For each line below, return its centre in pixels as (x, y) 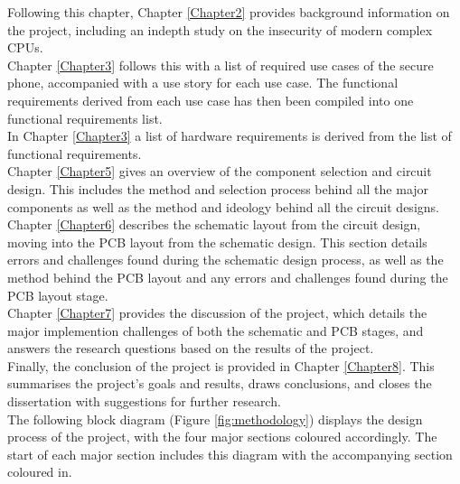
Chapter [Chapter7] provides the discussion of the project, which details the (217, 313)
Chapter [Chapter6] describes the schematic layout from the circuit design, (214, 224)
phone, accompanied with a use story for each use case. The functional (203, 83)
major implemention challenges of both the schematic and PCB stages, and (216, 330)
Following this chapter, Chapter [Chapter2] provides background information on (229, 12)
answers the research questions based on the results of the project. (191, 348)
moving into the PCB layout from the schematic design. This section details (217, 242)
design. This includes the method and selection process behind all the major (218, 188)
